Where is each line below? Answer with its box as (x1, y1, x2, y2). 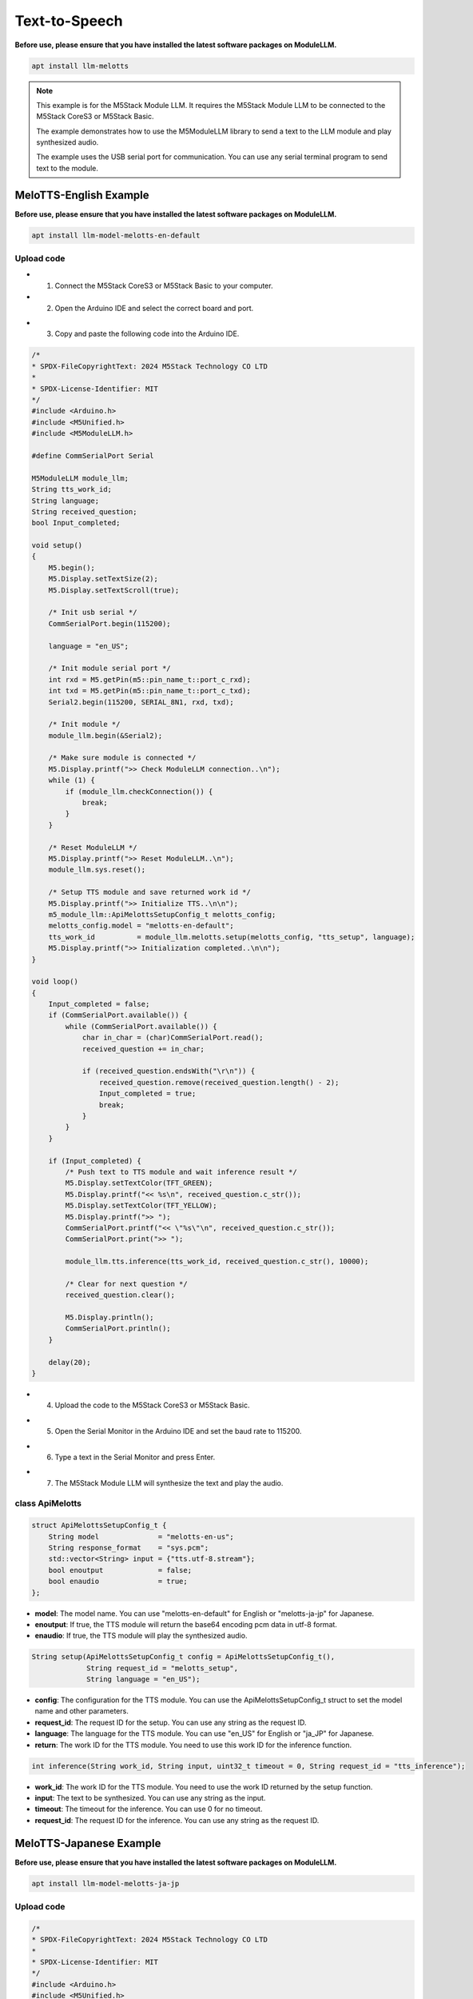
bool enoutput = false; (48, 1566, 192, 1574)
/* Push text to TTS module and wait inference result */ (65, 1167, 297, 1176)
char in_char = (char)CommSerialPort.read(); (81, 1033, 264, 1043)
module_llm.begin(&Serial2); (48, 731, 163, 740)
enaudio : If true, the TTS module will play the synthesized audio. (34, 1631, 248, 1641)
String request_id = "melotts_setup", (86, 1663, 239, 1673)
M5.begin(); (48, 563, 96, 572)
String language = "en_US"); (86, 1675, 201, 1684)
